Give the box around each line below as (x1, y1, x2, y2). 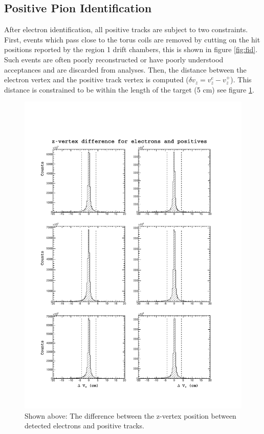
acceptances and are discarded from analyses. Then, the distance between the (4, 64, 247, 75)
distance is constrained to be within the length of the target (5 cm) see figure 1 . (4, 84, 254, 95)
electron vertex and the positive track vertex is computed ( (4, 74, 189, 85)
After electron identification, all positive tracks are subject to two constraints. (4, 24, 248, 35)
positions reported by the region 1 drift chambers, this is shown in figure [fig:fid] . (4, 44, 258, 55)
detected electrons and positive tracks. (25, 420, 145, 431)
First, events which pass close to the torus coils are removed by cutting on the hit (4, 34, 260, 44)
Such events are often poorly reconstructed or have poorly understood (4, 54, 224, 64)
